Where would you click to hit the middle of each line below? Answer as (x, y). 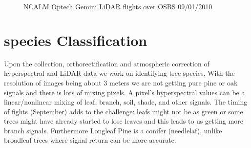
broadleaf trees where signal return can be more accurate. (90, 140)
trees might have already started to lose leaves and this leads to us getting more (124, 121)
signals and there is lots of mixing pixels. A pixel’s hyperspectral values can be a (125, 92)
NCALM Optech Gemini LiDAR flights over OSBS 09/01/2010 (118, 6)
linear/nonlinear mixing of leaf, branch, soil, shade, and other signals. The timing (126, 102)
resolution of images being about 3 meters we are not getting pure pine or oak (121, 82)
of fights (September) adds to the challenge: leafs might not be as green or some (124, 111)
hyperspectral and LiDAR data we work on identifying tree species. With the (119, 73)
